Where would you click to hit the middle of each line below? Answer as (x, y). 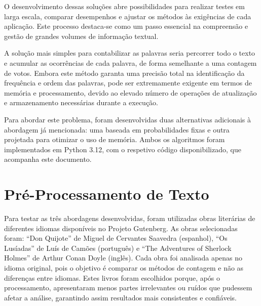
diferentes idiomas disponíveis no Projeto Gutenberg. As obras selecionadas (121, 228)
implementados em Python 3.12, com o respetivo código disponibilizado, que (123, 149)
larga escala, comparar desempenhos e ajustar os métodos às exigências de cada (128, 16)
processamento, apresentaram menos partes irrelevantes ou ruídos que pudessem (128, 288)
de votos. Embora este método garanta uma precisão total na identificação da (124, 73)
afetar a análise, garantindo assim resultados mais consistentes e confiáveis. (120, 297)
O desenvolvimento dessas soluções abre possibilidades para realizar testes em (124, 6)
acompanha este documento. (48, 159)
